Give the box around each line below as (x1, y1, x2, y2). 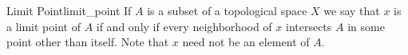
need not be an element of (182, 33, 310, 50)
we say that (323, 2, 380, 18)
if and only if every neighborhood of (96, 18, 272, 34)
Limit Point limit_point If (6, 2, 132, 18)
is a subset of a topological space (147, 2, 307, 18)
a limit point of (6, 18, 81, 34)
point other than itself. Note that (6, 33, 169, 50)
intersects (285, 18, 332, 34)
